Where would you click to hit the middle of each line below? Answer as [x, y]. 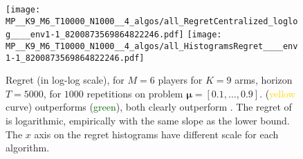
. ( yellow [277, 93]
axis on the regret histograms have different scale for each [156, 134]
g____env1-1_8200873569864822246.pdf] [95, 35]
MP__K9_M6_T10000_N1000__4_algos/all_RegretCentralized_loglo [152, 21]
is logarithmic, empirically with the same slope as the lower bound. [148, 121]
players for [180, 80]
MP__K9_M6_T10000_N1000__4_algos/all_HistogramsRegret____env [152, 46]
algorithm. [28, 148]
